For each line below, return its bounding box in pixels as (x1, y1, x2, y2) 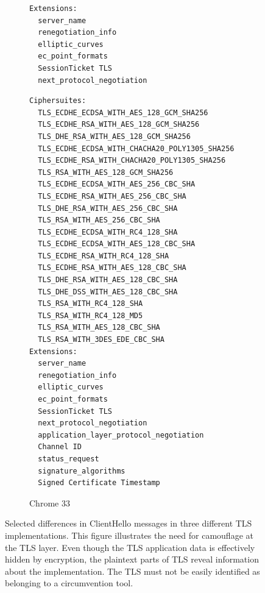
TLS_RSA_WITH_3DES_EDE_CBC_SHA (38, 335, 164, 344)
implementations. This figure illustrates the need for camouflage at (5, 528, 253, 541)
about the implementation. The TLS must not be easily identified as (5, 564, 260, 577)
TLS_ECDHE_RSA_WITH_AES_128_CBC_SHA (38, 263, 186, 272)
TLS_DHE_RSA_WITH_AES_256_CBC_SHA (38, 204, 178, 213)
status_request (38, 454, 99, 463)
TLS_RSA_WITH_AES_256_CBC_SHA (38, 216, 160, 225)
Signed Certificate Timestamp (38, 478, 160, 488)
